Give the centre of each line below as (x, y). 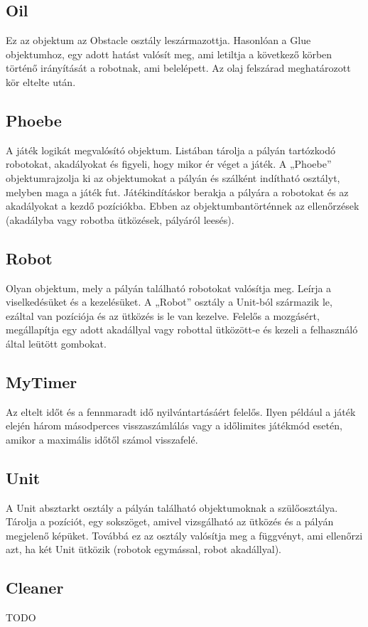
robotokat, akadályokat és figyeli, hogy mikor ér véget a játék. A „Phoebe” (169, 164)
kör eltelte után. (41, 81)
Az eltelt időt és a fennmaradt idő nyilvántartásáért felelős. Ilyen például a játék (181, 411)
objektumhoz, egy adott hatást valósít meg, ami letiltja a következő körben (169, 54)
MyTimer (42, 381)
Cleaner (35, 588)
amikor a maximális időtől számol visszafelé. (102, 439)
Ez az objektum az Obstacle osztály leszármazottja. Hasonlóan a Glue (158, 40)
